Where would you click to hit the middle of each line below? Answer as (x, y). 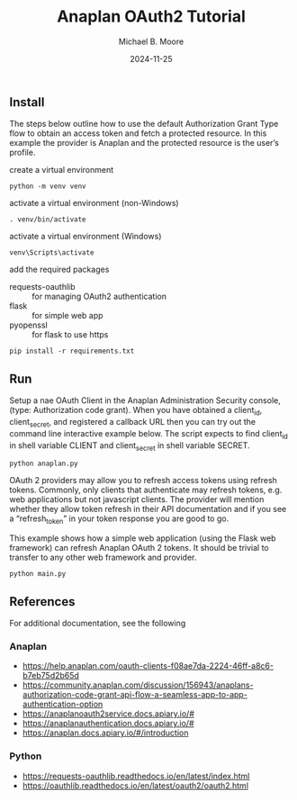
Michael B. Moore (151, 41)
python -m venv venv (48, 186)
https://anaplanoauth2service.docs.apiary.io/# (108, 714)
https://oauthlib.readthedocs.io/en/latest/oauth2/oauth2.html (135, 786)
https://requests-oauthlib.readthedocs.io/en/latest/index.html (136, 776)
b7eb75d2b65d (50, 676)
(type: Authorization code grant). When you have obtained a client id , (136, 411)
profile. (22, 153)
